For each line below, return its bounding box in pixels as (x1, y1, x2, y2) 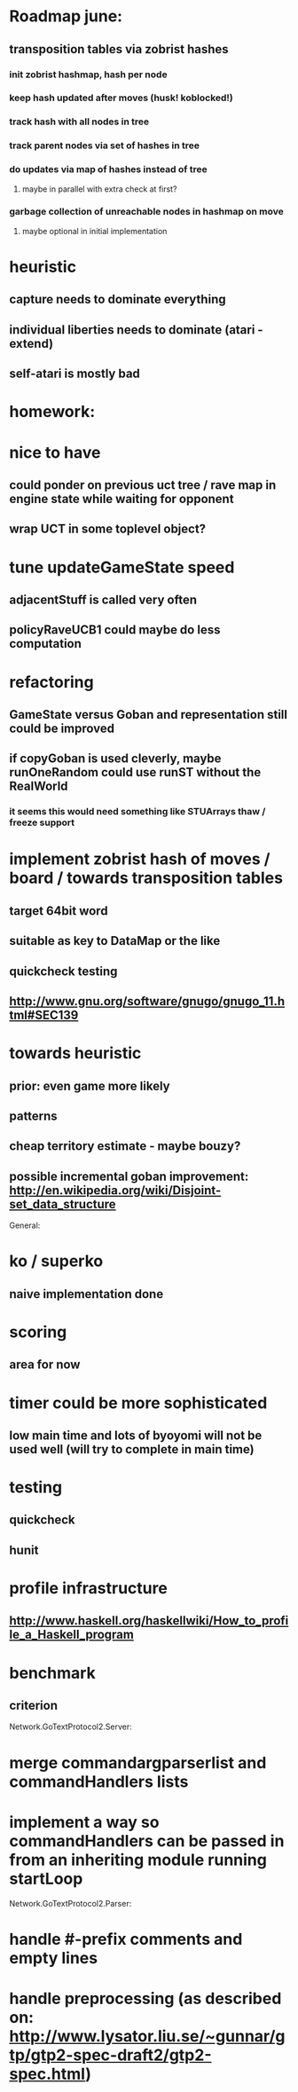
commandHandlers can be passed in (9, 1830, 285, 1851)
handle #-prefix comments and (9, 1929, 243, 1949)
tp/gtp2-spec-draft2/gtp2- (9, 2045, 212, 2064)
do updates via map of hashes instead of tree (9, 163, 208, 176)
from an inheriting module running (9, 1850, 268, 1869)
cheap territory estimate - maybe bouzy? (9, 1138, 241, 1154)
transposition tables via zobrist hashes (9, 42, 229, 57)
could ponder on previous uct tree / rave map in (9, 477, 277, 492)
